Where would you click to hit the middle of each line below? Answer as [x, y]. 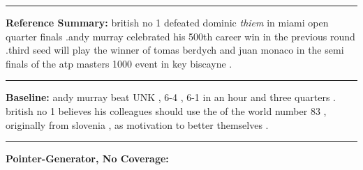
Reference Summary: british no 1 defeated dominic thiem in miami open [167, 22]
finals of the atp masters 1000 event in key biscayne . [119, 63]
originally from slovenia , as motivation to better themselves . [137, 124]
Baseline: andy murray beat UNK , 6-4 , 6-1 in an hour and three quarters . [171, 97]
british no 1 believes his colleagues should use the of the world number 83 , [166, 110]
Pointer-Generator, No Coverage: [87, 159]
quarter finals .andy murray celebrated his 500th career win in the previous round [180, 36]
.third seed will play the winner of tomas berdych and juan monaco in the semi [175, 50]
